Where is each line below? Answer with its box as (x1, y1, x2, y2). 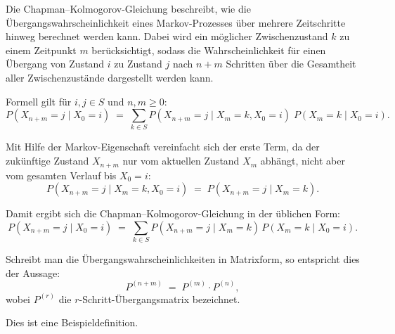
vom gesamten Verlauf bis (6, 167, 117, 182)
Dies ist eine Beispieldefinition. (6, 315, 138, 330)
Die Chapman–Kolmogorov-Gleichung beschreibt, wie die (6, 1, 251, 15)
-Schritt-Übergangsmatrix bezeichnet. (79, 291, 240, 306)
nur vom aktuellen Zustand (122, 153, 240, 168)
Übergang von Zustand (6, 56, 105, 71)
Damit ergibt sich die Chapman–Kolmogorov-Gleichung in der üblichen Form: (6, 206, 340, 221)
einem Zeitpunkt (6, 42, 77, 57)
